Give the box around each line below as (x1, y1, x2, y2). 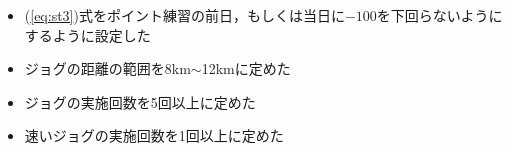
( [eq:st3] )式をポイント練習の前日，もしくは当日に (24, 5, 345, 25)
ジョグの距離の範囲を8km (24, 58, 191, 79)
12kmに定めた (201, 58, 291, 79)
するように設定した (24, 24, 151, 45)
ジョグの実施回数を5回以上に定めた (24, 91, 256, 112)
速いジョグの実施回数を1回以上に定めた (24, 125, 284, 146)
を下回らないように (376, 5, 503, 25)
